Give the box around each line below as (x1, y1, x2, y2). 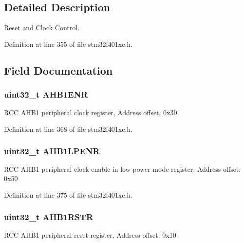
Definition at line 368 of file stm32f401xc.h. (4, 123, 132, 134)
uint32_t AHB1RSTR (4, 210, 94, 223)
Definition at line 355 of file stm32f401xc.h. (4, 39, 132, 49)
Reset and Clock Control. (4, 22, 80, 33)
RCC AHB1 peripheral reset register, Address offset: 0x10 (4, 229, 176, 240)
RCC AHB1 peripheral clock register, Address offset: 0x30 (4, 107, 177, 118)
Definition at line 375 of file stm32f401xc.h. (4, 189, 132, 200)
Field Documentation (4, 62, 113, 78)
